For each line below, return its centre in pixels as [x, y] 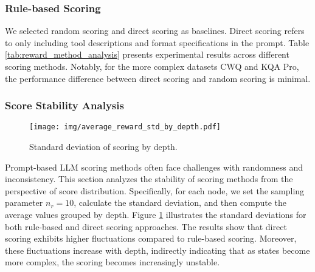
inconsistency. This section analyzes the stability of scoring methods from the [149, 179]
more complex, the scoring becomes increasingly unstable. [112, 262]
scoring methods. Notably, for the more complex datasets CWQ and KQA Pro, [152, 66]
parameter [24, 202]
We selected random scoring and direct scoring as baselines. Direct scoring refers [155, 31]
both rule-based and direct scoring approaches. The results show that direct [146, 226]
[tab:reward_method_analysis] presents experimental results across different [147, 54]
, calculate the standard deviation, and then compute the [180, 202]
